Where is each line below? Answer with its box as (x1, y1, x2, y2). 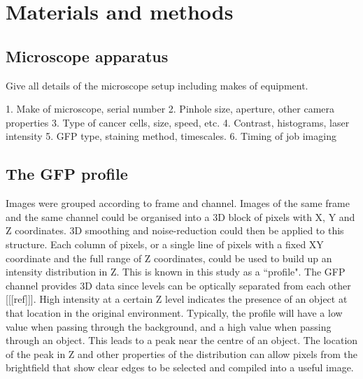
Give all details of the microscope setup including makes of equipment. (6, 78, 308, 92)
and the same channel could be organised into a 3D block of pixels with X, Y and (6, 209, 355, 224)
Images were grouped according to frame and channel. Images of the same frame (6, 196, 350, 210)
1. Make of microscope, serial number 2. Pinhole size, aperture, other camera (6, 101, 335, 116)
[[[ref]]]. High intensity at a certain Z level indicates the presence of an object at (6, 292, 348, 306)
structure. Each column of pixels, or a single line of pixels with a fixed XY (6, 236, 324, 251)
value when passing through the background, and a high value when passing (6, 319, 332, 334)
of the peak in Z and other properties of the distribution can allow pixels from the (6, 346, 357, 361)
